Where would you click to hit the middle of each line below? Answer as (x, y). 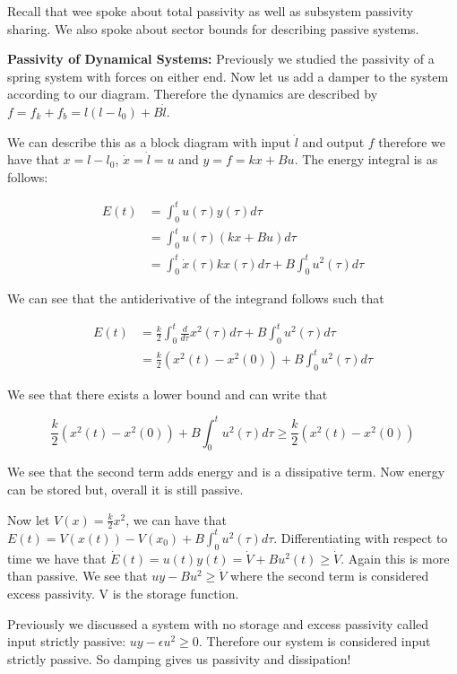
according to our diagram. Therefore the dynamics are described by (193, 94)
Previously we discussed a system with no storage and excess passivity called (218, 623)
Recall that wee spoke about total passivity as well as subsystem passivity (211, 11)
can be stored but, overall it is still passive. (125, 490)
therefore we (412, 141)
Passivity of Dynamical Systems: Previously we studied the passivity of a (221, 59)
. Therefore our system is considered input (315, 641)
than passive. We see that (78, 576)
